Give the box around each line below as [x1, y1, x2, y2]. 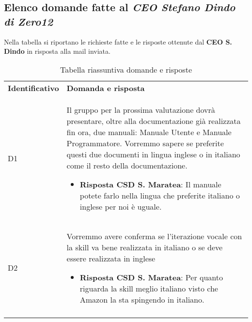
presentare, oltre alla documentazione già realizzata [66, 115, 241, 126]
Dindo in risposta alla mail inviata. [4, 46, 110, 56]
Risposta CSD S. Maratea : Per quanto [79, 271, 223, 283]
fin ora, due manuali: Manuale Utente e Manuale [66, 126, 232, 138]
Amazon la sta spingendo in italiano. [79, 293, 205, 305]
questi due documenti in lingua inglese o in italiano [66, 148, 240, 160]
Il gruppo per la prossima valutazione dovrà [66, 104, 215, 115]
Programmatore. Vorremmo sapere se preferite [66, 137, 224, 149]
